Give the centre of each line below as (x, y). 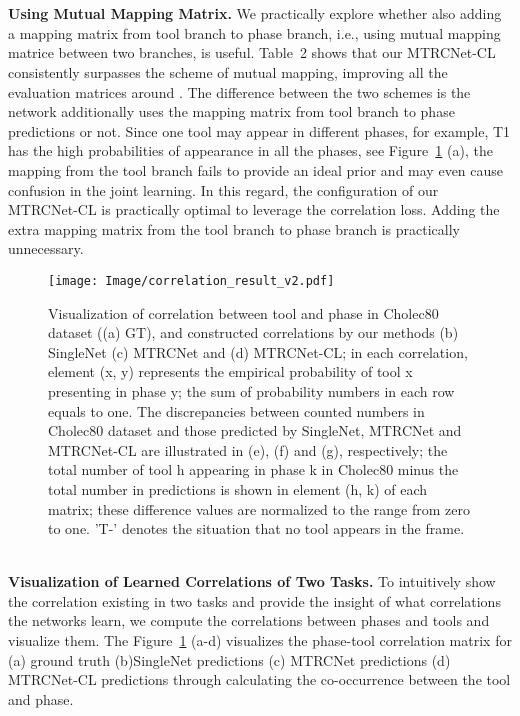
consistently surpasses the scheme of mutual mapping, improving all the (228, 71)
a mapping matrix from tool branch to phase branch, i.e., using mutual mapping (254, 32)
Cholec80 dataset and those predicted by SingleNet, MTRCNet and (255, 430)
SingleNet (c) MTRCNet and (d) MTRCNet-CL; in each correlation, (258, 351)
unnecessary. (46, 248)
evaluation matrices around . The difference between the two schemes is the (239, 91)
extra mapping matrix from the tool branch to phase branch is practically (234, 228)
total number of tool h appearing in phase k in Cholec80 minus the (253, 469)
